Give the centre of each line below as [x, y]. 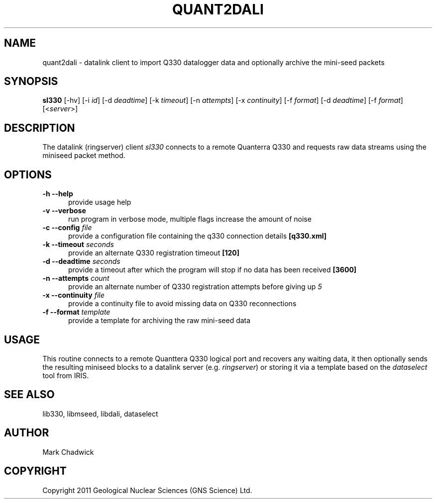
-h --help [58, 194]
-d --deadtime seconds [81, 261]
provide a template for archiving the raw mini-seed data [160, 321]
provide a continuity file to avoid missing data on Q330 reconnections [182, 304]
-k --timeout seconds [78, 245]
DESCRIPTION [40, 128]
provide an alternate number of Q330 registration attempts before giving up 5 [195, 287]
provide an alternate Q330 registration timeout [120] [154, 253]
